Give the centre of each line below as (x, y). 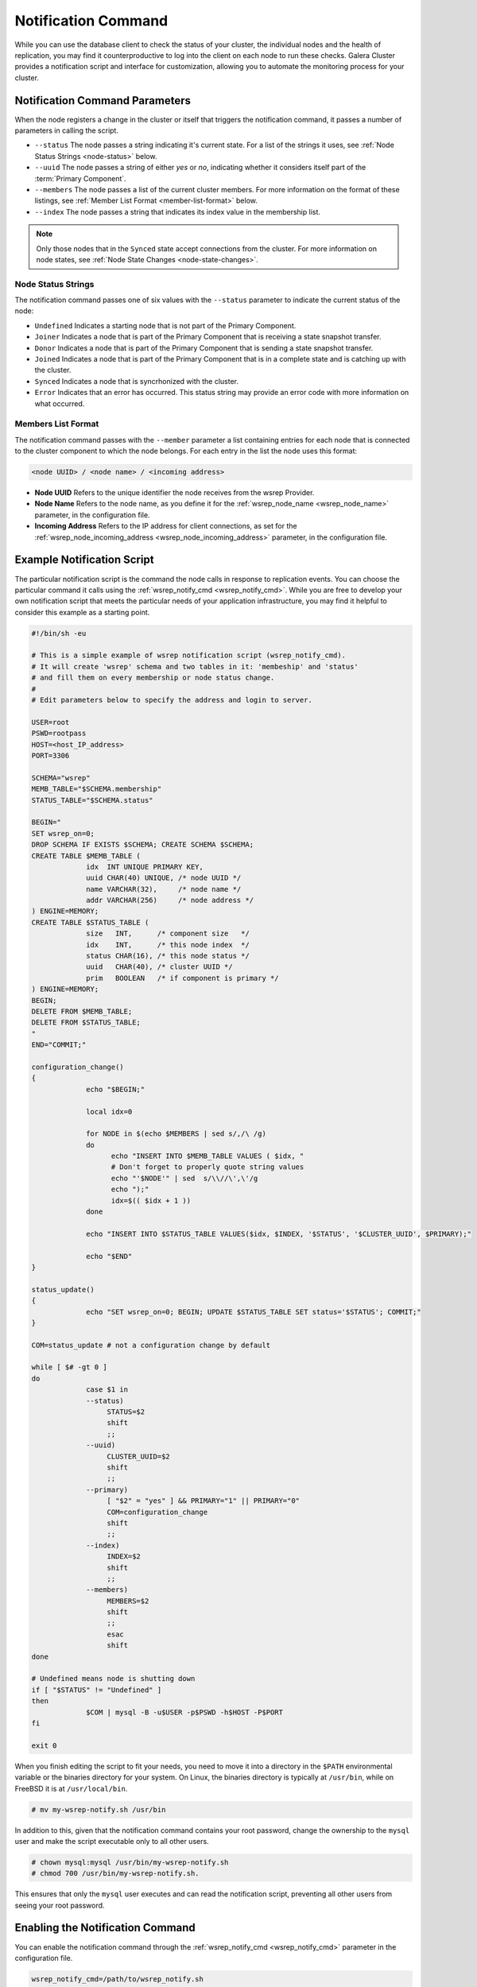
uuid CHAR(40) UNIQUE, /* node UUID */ (164, 878)
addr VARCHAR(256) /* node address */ (170, 901)
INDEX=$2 (124, 1557)
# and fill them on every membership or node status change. (153, 678)
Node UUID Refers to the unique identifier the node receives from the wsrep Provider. (175, 493)
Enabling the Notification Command (105, 1928)
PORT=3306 (50, 755)
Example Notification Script (84, 560)
